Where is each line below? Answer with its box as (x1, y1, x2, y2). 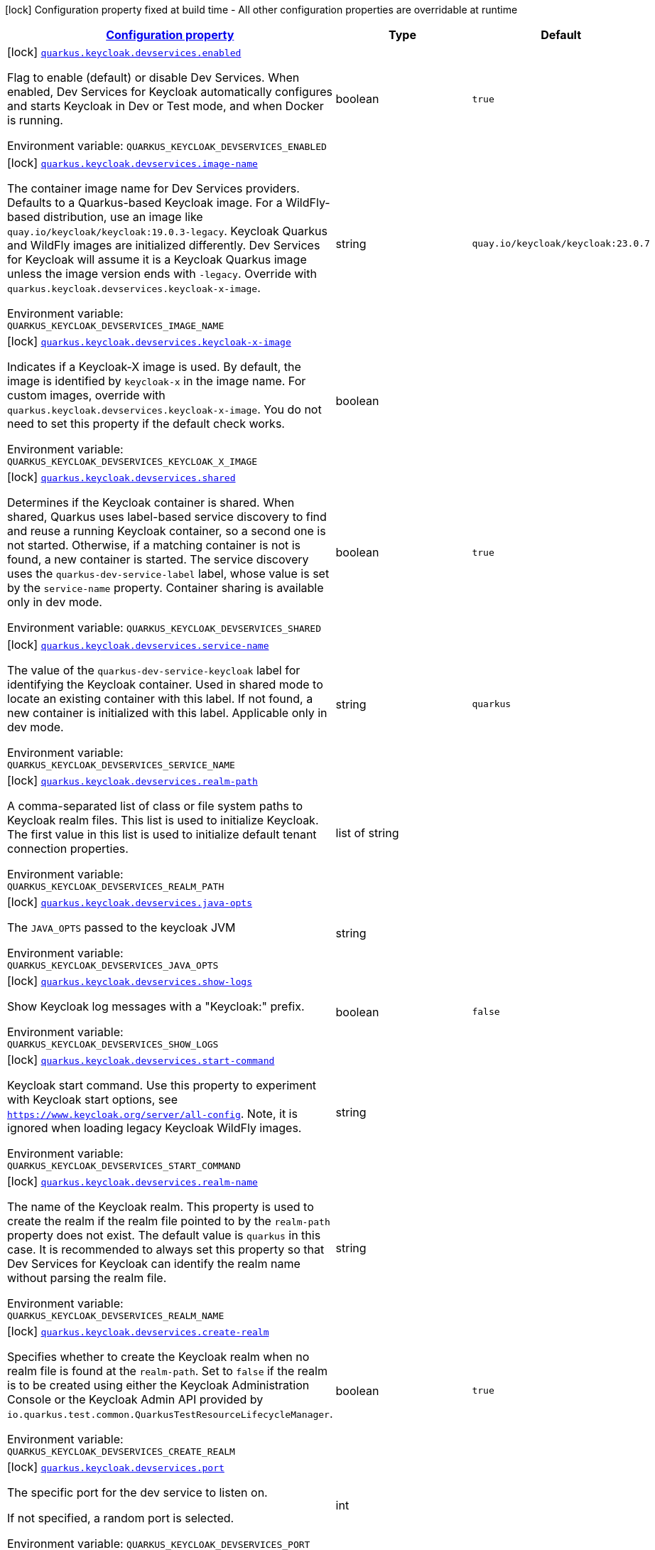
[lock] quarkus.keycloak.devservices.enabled (7, 45, 242, 59)
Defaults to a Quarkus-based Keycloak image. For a (7, 195, 283, 210)
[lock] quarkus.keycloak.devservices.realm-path (7, 773, 258, 787)
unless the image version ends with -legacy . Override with (7, 267, 317, 281)
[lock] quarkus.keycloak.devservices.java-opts (7, 895, 252, 909)
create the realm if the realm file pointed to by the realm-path (7, 1214, 330, 1228)
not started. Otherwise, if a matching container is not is (7, 538, 301, 552)
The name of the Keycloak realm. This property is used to (7, 1200, 314, 1214)
